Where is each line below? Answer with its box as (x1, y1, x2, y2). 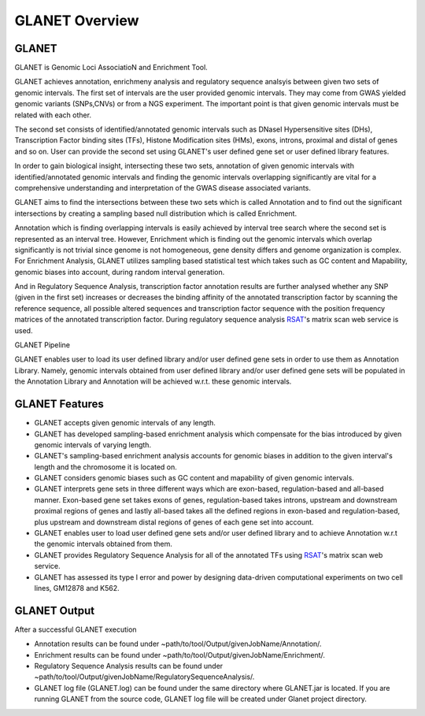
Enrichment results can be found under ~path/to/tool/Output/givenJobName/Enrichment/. (34, 650, 326, 659)
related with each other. (14, 110, 92, 120)
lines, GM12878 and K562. (34, 583, 120, 592)
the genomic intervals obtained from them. (34, 540, 173, 549)
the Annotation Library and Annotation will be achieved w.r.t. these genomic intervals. (14, 377, 292, 386)
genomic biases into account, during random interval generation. (14, 267, 225, 276)
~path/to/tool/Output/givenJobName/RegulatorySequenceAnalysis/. (34, 672, 255, 681)
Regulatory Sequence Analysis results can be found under (34, 662, 224, 671)
